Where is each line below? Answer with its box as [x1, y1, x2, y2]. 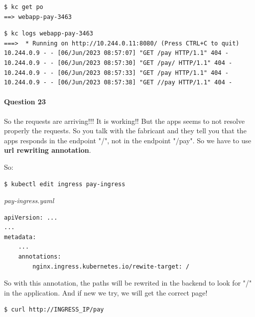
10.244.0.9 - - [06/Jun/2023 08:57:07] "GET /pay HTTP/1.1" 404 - [4, 49, 229, 57]
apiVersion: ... [4, 214, 58, 221]
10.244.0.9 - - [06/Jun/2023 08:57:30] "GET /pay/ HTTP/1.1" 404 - [4, 59, 233, 66]
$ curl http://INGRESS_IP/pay [4, 306, 104, 314]
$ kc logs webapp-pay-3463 [4, 30, 93, 37]
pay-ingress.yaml [4, 195, 54, 206]
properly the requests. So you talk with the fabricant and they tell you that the [4, 125, 247, 136]
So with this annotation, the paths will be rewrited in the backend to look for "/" [4, 278, 252, 288]
